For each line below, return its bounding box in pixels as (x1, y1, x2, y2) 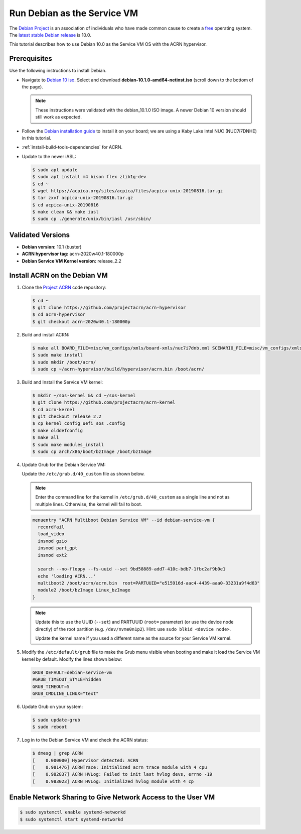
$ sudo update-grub (32, 717, 80, 723)
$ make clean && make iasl (32, 209, 99, 215)
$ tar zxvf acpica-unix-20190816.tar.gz (32, 195, 133, 201)
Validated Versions (9, 230, 70, 239)
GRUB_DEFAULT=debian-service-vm (32, 669, 112, 675)
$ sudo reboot (32, 724, 67, 730)
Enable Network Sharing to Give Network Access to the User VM (9, 793, 215, 802)
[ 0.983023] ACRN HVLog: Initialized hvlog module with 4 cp (32, 778, 194, 784)
